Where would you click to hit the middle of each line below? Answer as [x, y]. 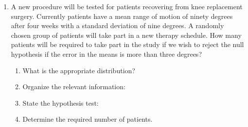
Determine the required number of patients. [88, 119]
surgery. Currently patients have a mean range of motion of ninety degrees [122, 16]
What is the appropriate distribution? [79, 70]
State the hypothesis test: [61, 103]
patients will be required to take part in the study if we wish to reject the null [127, 44]
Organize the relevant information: [74, 87]
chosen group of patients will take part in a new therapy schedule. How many [126, 35]
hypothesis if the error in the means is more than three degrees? [106, 54]
